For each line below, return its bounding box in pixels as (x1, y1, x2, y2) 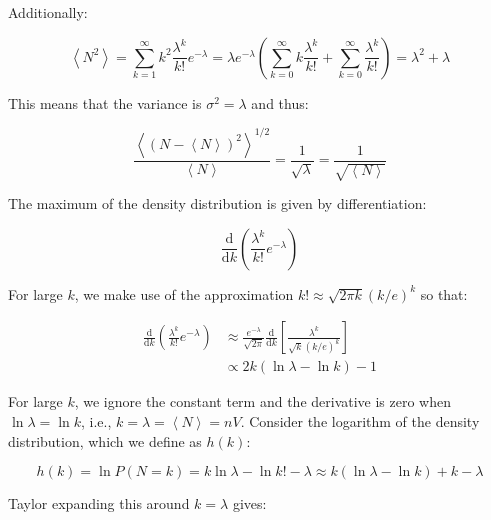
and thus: (251, 92, 309, 113)
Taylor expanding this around (8, 493, 190, 514)
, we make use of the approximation (74, 283, 294, 304)
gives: (232, 493, 267, 514)
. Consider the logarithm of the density (240, 410, 480, 431)
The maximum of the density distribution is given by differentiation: (8, 193, 427, 214)
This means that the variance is (8, 92, 202, 113)
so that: (420, 283, 468, 304)
